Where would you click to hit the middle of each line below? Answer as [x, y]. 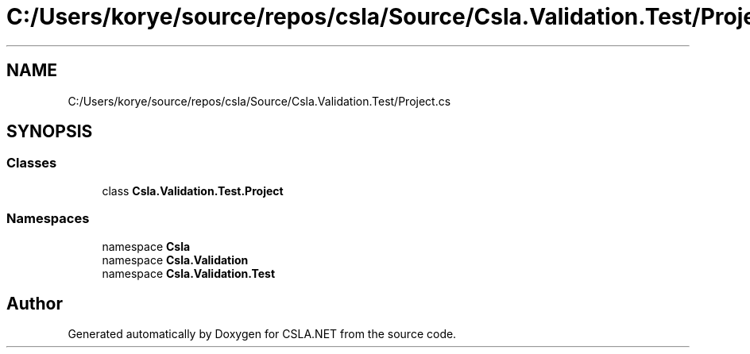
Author [35, 303]
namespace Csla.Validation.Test [189, 273]
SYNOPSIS [50, 132]
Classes [32, 163]
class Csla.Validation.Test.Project [193, 190]
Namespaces [48, 219]
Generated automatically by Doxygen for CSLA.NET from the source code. [262, 334]
